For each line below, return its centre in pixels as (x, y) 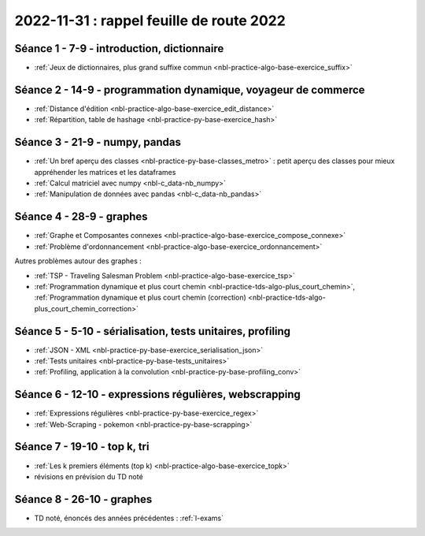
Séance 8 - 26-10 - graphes (83, 499)
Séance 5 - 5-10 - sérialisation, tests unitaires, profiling (153, 331)
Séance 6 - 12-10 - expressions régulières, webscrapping (157, 395)
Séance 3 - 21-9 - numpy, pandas (98, 142)
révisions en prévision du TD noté (89, 476)
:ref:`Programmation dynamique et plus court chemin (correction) (140, 298)
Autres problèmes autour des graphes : (78, 261)
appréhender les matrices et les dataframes (105, 172)
